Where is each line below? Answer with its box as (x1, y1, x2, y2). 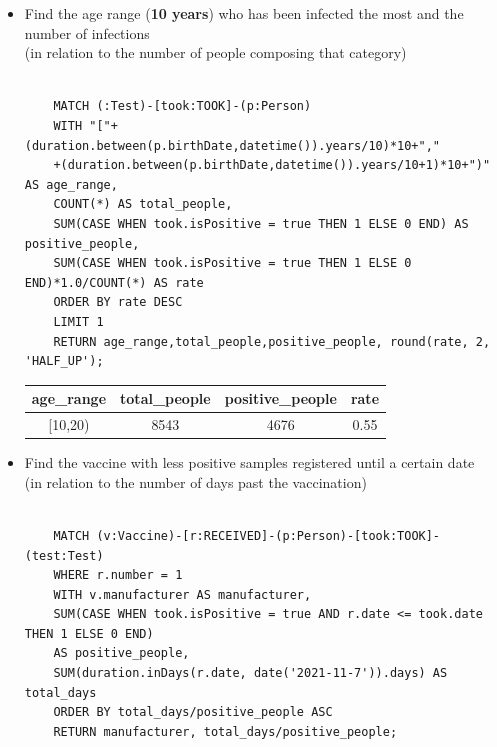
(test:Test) (24, 548, 104, 563)
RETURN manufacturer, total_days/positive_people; (53, 724, 398, 739)
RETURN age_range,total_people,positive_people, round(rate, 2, (53, 334, 491, 349)
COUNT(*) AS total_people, (53, 197, 233, 212)
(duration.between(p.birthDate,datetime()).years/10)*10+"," (24, 138, 441, 153)
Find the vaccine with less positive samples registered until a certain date (24, 452, 475, 473)
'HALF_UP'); (24, 354, 104, 369)
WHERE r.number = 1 (53, 568, 183, 583)
